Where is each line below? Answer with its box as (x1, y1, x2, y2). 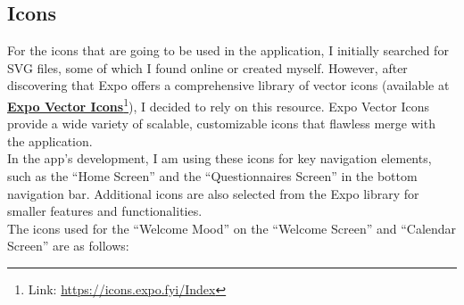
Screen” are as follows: (7, 236, 129, 255)
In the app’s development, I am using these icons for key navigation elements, (7, 149, 432, 168)
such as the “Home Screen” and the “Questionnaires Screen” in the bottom (7, 167, 418, 185)
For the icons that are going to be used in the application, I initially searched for (7, 41, 449, 60)
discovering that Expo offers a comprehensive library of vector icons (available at (7, 76, 450, 95)
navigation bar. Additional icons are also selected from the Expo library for (7, 184, 419, 202)
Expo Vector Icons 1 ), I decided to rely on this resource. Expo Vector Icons (7, 94, 429, 115)
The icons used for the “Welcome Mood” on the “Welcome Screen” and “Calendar (7, 218, 457, 237)
